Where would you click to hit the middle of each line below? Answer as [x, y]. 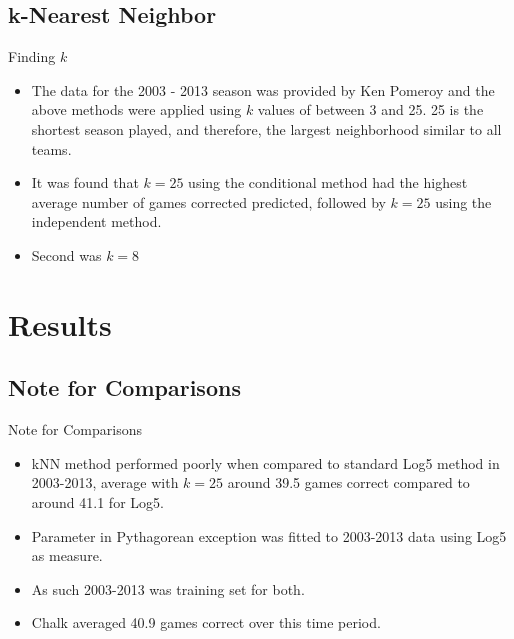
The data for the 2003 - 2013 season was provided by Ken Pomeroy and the [263, 89]
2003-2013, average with [105, 482]
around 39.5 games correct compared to [348, 482]
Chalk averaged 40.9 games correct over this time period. [206, 622]
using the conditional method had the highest [328, 182]
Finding [32, 56]
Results [60, 323]
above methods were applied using [136, 109]
